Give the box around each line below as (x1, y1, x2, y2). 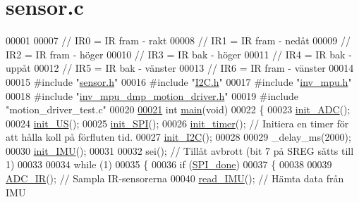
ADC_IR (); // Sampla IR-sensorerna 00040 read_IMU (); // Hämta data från (6, 171, 344, 186)
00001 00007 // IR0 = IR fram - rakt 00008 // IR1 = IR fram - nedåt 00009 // (6, 33, 351, 48)
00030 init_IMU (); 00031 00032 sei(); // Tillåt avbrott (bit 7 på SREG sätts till (6, 143, 354, 158)
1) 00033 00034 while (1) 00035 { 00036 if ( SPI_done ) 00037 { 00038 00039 (6, 157, 332, 172)
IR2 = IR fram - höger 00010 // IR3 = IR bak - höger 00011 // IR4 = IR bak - (6, 46, 352, 61)
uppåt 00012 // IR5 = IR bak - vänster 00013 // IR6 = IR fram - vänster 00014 (6, 61, 354, 75)
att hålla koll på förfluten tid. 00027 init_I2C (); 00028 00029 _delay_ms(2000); (6, 130, 351, 144)
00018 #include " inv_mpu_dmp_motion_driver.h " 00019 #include (6, 88, 299, 103)
